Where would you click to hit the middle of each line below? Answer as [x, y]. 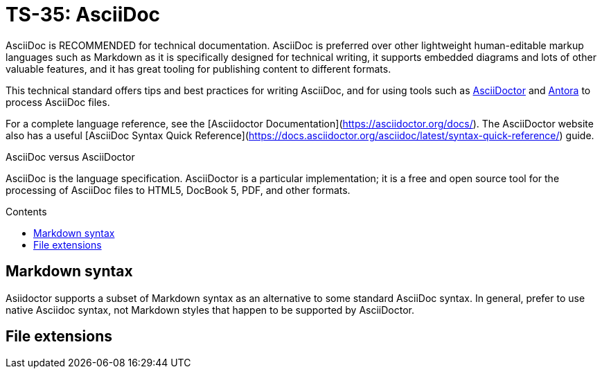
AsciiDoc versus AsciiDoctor [70, 157]
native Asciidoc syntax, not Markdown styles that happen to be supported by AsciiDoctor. [210, 310]
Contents [26, 211]
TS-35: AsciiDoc [83, 15]
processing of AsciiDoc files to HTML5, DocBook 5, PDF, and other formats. [178, 190]
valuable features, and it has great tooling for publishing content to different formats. [198, 69]
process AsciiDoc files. [58, 102]
